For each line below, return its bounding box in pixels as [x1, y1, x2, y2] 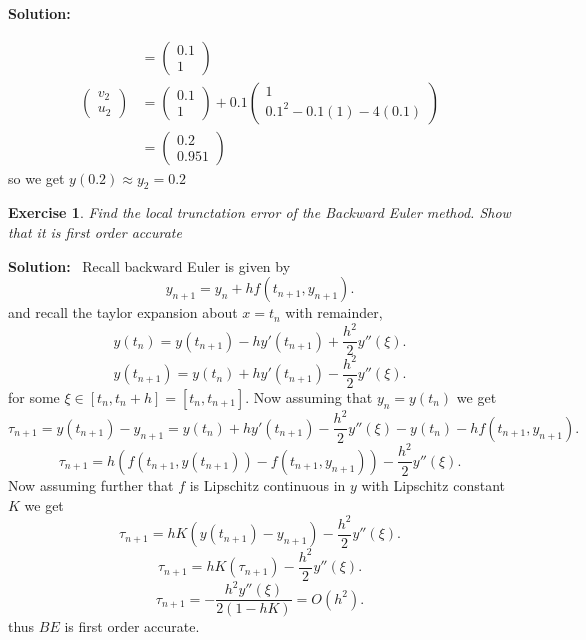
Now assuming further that [8, 474, 174, 495]
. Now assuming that [245, 386, 373, 407]
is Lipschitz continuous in [189, 474, 346, 495]
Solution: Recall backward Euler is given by [8, 255, 291, 276]
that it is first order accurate [8, 222, 182, 243]
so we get [8, 167, 65, 188]
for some [8, 386, 60, 407]
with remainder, [285, 302, 383, 323]
